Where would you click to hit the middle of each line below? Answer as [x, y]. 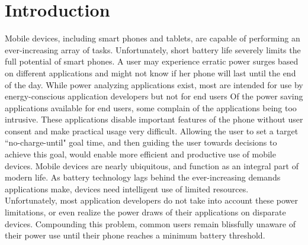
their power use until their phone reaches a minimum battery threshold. [135, 235]
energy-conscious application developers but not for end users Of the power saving [154, 96]
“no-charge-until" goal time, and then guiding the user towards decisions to [141, 142]
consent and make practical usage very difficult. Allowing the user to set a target [152, 130]
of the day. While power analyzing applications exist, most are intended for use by [154, 84]
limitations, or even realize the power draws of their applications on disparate [145, 212]
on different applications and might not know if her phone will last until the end [150, 72]
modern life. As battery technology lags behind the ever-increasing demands [143, 177]
